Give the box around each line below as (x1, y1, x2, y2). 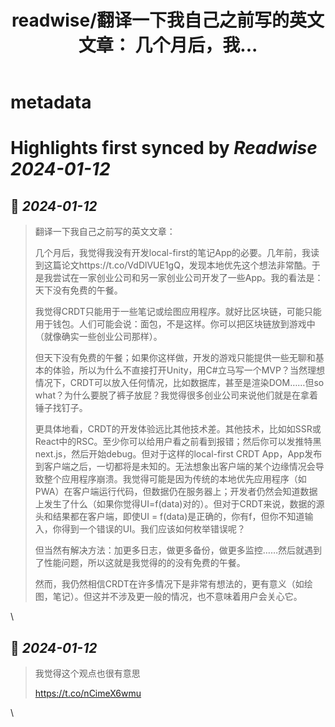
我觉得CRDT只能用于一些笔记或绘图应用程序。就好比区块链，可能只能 (34, 306, 322, 318)
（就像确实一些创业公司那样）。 (34, 331, 163, 343)
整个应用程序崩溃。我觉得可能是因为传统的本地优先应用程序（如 (43, 473, 307, 485)
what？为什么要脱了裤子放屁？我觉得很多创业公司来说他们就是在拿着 (34, 389, 318, 401)
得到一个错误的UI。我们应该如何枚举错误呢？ (61, 523, 246, 535)
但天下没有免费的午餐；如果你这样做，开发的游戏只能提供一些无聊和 (34, 352, 316, 364)
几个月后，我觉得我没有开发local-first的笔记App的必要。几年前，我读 (34, 247, 320, 259)
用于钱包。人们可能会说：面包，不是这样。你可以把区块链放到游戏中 (34, 318, 316, 330)
